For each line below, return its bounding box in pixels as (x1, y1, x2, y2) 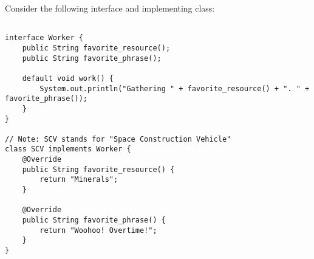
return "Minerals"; (39, 175, 118, 184)
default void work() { (22, 74, 114, 83)
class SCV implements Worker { (5, 145, 131, 154)
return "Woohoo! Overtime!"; (39, 226, 157, 235)
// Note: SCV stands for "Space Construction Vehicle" (5, 134, 231, 143)
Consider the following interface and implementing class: (5, 2, 215, 14)
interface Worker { (5, 33, 83, 43)
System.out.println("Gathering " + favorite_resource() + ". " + (39, 84, 310, 93)
